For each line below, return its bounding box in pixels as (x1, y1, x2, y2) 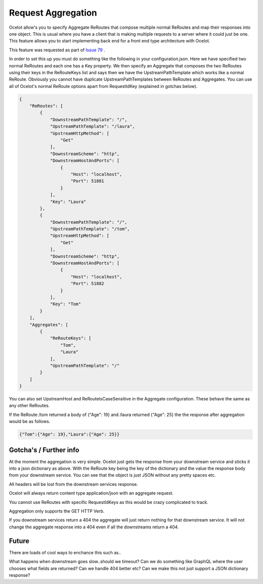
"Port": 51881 (71, 178, 104, 184)
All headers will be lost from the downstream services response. (9, 481, 138, 487)
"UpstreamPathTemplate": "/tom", (50, 226, 130, 232)
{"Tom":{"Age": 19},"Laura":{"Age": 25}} (19, 432, 120, 437)
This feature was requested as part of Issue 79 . (9, 47, 105, 53)
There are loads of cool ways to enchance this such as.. (9, 549, 121, 555)
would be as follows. (9, 418, 51, 424)
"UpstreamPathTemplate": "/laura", (50, 124, 135, 129)
